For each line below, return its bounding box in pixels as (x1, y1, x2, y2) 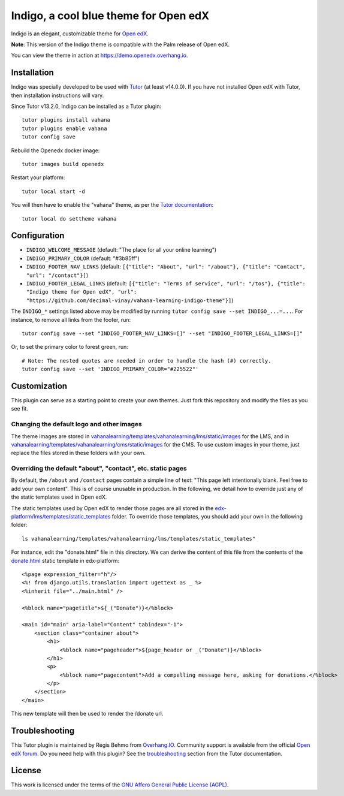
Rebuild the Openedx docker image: (11, 147, 100, 154)
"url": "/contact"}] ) (26, 272, 89, 279)
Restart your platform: (11, 174, 65, 181)
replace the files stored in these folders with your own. (11, 450, 146, 457)
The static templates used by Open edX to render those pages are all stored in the (11, 504, 214, 512)
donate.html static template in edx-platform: (11, 557, 120, 564)
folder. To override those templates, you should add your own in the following (111, 513, 303, 520)
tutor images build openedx (22, 161, 104, 167)
